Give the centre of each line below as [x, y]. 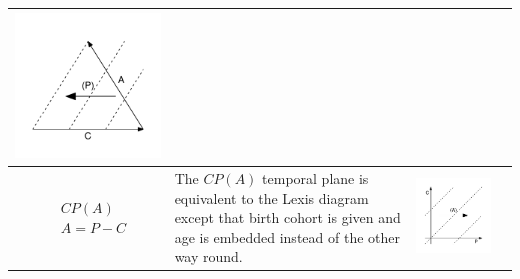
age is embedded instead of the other [287, 236]
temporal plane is [315, 177]
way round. [208, 256]
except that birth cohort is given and [287, 217]
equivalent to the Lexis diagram [271, 197]
